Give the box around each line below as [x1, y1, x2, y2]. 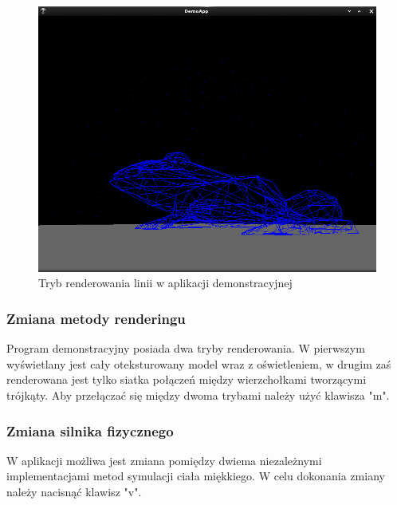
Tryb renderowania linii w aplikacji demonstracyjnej [38, 274, 293, 291]
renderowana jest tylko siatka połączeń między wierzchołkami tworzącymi [6, 371, 367, 388]
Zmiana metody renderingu [6, 308, 186, 328]
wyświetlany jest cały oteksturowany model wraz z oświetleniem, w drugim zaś [6, 355, 391, 372]
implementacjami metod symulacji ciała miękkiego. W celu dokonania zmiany [6, 468, 385, 484]
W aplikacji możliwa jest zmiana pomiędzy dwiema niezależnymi [6, 452, 322, 468]
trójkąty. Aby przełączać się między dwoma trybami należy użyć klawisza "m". [6, 387, 390, 404]
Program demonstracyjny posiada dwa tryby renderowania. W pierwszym [6, 340, 365, 357]
